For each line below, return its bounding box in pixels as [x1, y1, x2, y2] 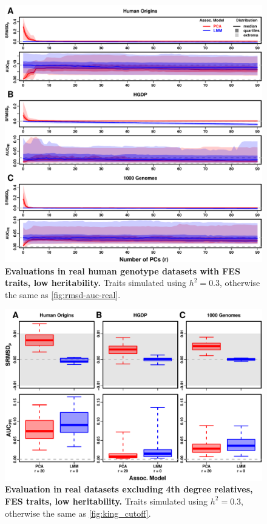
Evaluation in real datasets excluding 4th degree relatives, [5, 483, 253, 495]
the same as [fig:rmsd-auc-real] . [5, 288, 121, 301]
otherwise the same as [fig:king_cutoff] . [5, 506, 151, 519]
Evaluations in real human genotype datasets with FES [5, 264, 240, 277]
